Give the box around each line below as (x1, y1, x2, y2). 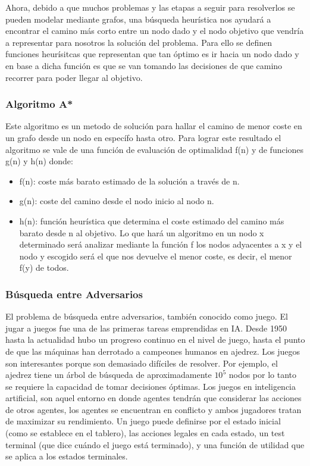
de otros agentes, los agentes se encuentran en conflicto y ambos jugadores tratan (5, 403, 302, 415)
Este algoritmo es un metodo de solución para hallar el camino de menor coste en (5, 120, 302, 132)
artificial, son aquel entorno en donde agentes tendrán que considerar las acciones (5, 392, 302, 404)
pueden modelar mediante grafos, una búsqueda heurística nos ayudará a (5, 12, 271, 25)
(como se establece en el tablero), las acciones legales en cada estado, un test (5, 427, 285, 439)
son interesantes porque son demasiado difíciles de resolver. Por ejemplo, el (5, 356, 278, 369)
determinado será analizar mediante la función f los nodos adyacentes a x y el (19, 238, 302, 251)
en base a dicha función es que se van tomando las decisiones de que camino (5, 59, 283, 71)
